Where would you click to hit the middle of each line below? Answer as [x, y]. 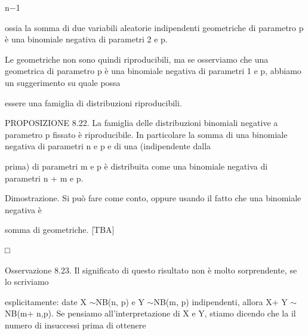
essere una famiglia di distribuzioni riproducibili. [93, 102]
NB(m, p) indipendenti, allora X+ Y [221, 301]
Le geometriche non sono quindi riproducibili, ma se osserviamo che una [137, 59]
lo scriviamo [27, 282]
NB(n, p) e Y [120, 301]
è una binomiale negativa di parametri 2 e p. [86, 39]
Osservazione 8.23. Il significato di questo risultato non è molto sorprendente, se [151, 270]
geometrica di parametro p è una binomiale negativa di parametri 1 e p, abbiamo [153, 71]
